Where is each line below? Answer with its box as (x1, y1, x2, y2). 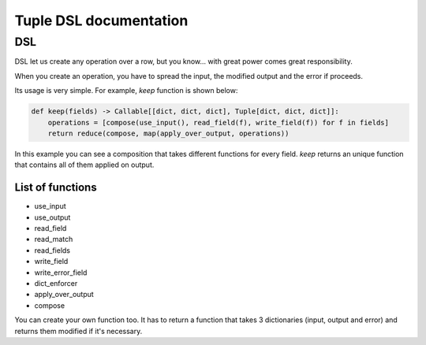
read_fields (34, 245, 71, 255)
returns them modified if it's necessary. (14, 326, 143, 336)
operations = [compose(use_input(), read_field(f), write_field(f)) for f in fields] (47, 118, 390, 127)
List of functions (14, 181, 98, 195)
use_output (34, 213, 71, 222)
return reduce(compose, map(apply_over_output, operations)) (47, 128, 290, 138)
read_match (34, 235, 73, 244)
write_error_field (34, 268, 88, 277)
